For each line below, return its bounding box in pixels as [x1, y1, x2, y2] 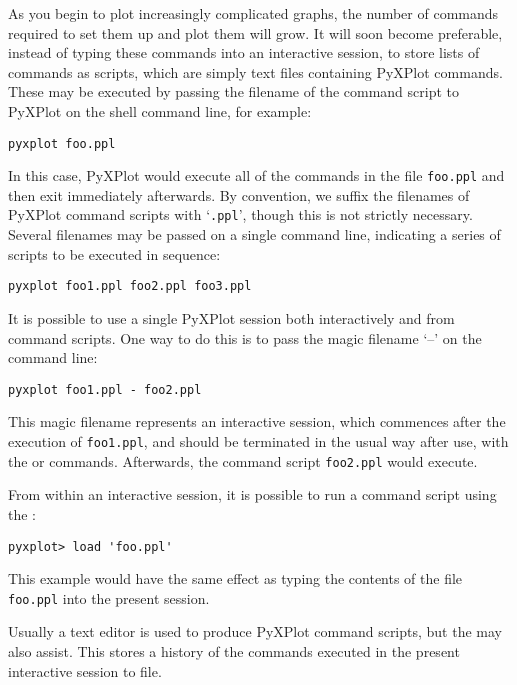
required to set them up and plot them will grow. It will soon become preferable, [8, 22, 503, 43]
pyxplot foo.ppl [8, 136, 116, 151]
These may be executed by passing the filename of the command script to [8, 81, 460, 102]
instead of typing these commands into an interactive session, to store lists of [8, 42, 480, 63]
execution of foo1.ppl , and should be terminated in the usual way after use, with [8, 431, 509, 451]
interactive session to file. [8, 660, 162, 681]
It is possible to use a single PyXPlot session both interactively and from [8, 307, 455, 328]
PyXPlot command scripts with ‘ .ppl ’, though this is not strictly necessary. [8, 204, 473, 225]
